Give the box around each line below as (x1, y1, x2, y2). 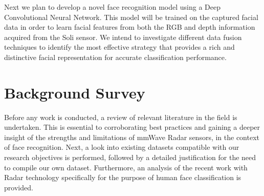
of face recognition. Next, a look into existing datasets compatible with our (4, 142, 239, 152)
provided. (4, 182, 33, 192)
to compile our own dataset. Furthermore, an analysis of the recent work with (4, 162, 248, 172)
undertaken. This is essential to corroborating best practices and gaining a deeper (4, 122, 260, 132)
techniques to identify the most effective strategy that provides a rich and (4, 42, 235, 52)
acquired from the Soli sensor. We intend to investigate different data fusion (4, 31, 242, 42)
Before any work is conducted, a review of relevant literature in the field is (4, 111, 237, 122)
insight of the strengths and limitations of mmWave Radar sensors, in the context (4, 131, 260, 142)
